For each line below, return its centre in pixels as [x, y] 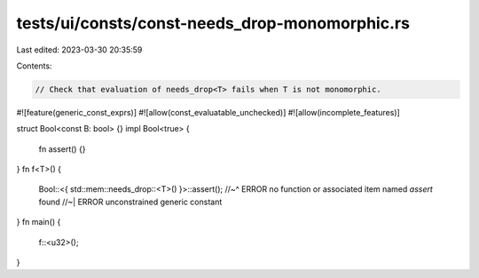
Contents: [34, 66]
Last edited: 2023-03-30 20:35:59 [79, 50]
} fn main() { [39, 222]
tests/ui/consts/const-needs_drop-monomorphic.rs [213, 23]
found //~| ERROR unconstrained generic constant [130, 202]
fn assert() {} [62, 149]
